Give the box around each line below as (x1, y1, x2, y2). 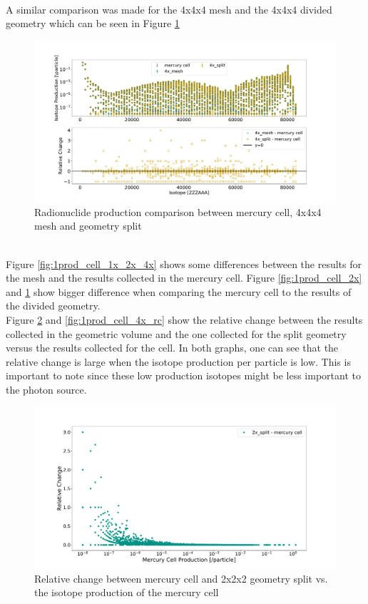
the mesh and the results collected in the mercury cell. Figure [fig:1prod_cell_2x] (6, 270, 362, 285)
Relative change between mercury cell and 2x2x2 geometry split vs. (34, 570, 328, 585)
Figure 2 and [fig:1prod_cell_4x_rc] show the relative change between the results (6, 312, 363, 327)
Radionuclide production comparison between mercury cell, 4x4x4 (34, 204, 322, 219)
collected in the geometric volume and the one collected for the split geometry (6, 326, 347, 341)
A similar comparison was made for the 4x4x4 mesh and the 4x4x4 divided (6, 1, 332, 16)
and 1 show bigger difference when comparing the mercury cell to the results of (6, 284, 352, 299)
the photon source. (6, 382, 87, 396)
